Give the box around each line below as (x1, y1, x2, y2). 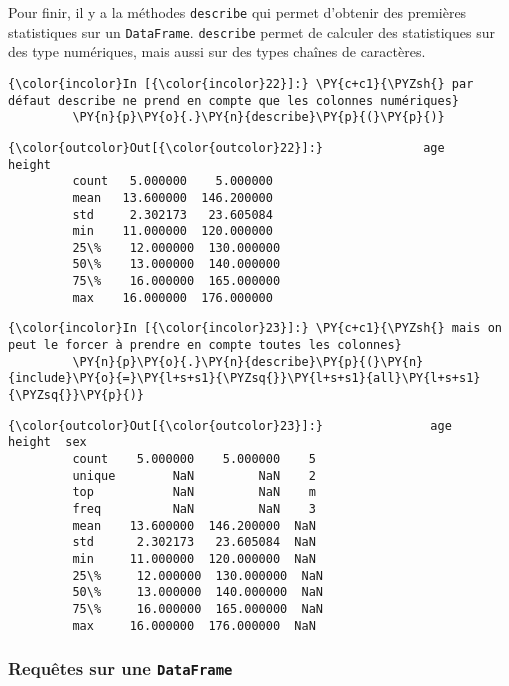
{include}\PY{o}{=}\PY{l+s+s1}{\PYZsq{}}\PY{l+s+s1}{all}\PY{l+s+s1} (8, 371, 481, 386)
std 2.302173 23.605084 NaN (72, 535, 316, 550)
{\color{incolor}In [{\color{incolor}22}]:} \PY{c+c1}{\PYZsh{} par (8, 76, 474, 91)
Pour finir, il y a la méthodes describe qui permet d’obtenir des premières (8, 2, 467, 22)
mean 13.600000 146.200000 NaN (72, 518, 316, 533)
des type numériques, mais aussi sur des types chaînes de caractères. (8, 41, 426, 62)
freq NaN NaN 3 (72, 502, 316, 516)
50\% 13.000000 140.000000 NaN (72, 585, 323, 600)
